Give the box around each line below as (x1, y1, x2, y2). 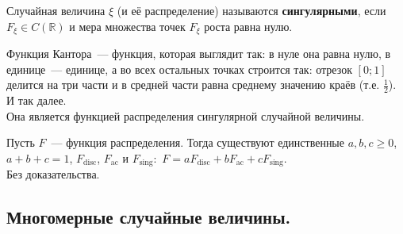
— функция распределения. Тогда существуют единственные (51, 134, 344, 151)
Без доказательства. (6, 166, 100, 182)
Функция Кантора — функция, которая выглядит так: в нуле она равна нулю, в (6, 45, 391, 62)
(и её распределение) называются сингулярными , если (117, 2, 386, 18)
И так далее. (6, 92, 67, 109)
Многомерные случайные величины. (6, 205, 291, 229)
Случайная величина (6, 2, 106, 18)
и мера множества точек (69, 17, 186, 34)
